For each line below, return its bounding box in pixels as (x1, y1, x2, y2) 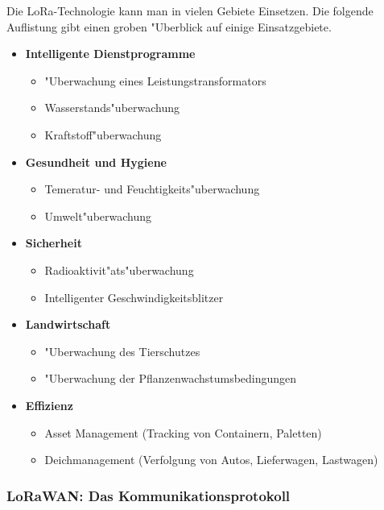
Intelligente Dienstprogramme (25, 45, 196, 62)
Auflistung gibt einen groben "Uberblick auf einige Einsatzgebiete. (6, 18, 332, 35)
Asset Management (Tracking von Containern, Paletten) (44, 424, 322, 441)
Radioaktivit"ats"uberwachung (44, 261, 194, 278)
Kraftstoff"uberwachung (44, 126, 162, 143)
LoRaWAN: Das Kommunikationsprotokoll (6, 485, 291, 505)
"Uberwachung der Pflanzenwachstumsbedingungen (44, 370, 297, 387)
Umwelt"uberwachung (44, 207, 152, 224)
